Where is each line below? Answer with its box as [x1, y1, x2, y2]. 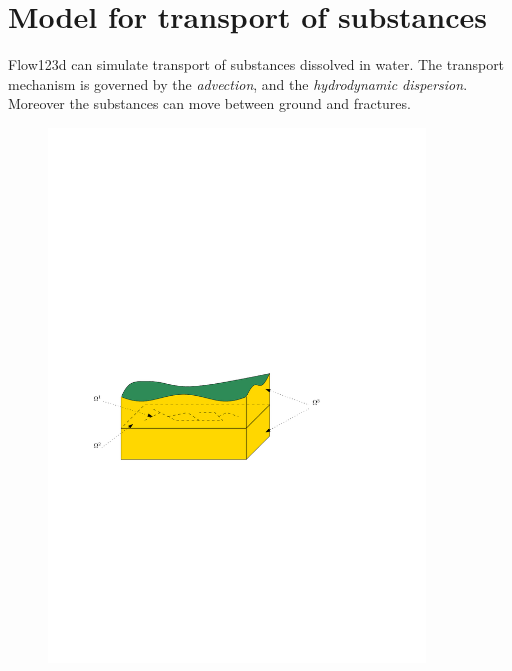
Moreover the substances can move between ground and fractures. [8, 93, 411, 114]
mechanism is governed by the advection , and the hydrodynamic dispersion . [8, 73, 468, 94]
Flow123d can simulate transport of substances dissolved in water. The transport [8, 54, 505, 75]
